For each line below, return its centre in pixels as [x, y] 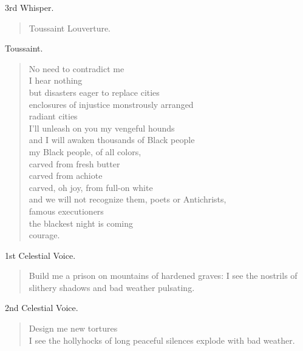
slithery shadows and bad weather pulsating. [112, 287]
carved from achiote [66, 175]
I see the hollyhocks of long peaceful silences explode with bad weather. [162, 340]
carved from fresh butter [74, 163]
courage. [44, 235]
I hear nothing [56, 80]
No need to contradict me [77, 68]
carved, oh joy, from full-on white [91, 187]
